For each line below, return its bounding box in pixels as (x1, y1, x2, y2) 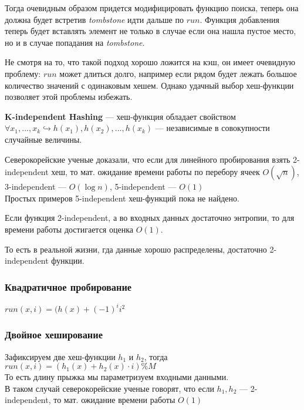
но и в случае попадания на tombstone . (5, 36, 145, 48)
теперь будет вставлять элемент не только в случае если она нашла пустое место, (5, 25, 296, 37)
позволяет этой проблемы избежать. (5, 90, 133, 103)
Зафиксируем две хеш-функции (5, 350, 116, 362)
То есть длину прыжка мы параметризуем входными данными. (5, 371, 229, 383)
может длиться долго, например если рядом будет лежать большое (59, 67, 297, 79)
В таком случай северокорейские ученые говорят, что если (5, 382, 214, 394)
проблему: (5, 67, 41, 79)
